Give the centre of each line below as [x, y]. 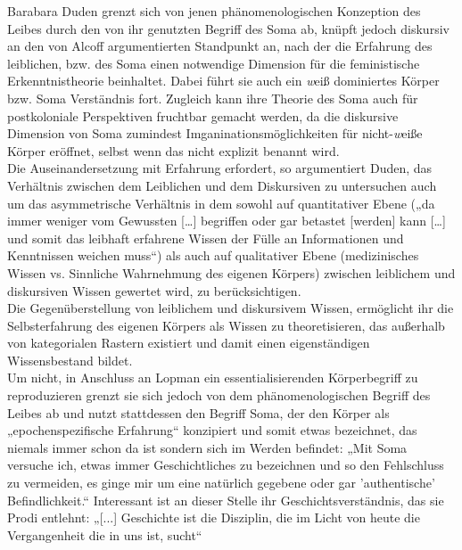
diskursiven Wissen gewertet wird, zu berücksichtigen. [154, 290]
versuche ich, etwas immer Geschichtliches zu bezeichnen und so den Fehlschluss [226, 465]
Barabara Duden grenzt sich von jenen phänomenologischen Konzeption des [214, 11]
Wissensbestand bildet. [70, 360]
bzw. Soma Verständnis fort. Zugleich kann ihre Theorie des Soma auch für [213, 98]
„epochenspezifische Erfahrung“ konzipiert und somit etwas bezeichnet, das [212, 430]
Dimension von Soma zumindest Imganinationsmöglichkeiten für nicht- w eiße [215, 133]
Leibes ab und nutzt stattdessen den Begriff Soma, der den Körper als [198, 412]
